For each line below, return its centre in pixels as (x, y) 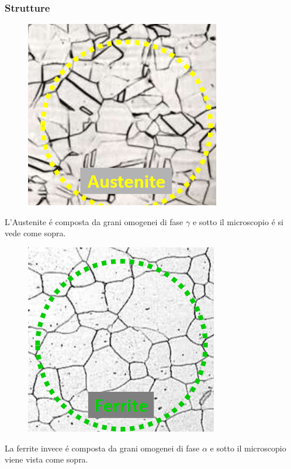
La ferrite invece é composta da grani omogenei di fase (102, 448)
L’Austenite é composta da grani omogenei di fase (94, 221)
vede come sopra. (35, 233)
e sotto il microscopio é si (238, 221)
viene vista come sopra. (46, 459)
